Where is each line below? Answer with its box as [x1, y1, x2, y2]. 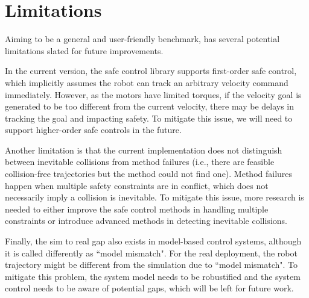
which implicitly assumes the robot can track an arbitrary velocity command [5, 76, 288, 88]
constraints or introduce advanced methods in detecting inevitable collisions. [5, 214, 287, 227]
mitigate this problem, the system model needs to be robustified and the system [5, 270, 301, 282]
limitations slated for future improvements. [5, 44, 164, 57]
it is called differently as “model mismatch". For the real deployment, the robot [5, 246, 298, 259]
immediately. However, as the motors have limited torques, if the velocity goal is [5, 88, 302, 101]
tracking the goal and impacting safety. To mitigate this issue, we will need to [5, 111, 293, 124]
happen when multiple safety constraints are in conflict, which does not [5, 179, 269, 191]
